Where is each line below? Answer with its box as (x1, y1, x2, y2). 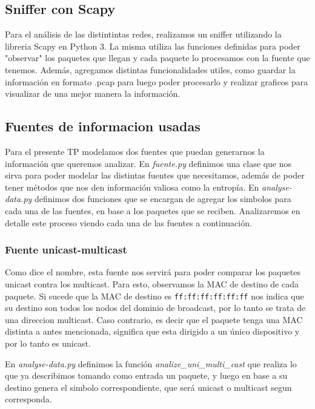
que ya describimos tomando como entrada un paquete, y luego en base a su (5, 369, 288, 382)
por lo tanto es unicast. (5, 336, 91, 349)
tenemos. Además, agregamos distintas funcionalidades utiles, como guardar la (5, 63, 296, 76)
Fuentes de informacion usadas (5, 117, 201, 136)
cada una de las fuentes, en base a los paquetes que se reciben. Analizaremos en (5, 204, 300, 217)
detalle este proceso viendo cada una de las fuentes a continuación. (5, 216, 252, 229)
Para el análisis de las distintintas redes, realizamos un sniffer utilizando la (5, 28, 282, 41)
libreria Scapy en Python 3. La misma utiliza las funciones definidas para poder (5, 39, 300, 52)
